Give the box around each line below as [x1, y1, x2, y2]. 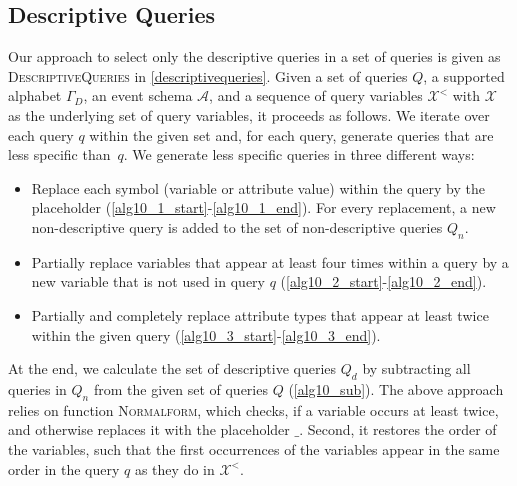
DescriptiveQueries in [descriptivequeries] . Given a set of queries [8, 65, 408, 86]
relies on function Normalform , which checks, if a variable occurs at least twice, [8, 399, 499, 420]
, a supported [423, 65, 505, 86]
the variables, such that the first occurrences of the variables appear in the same [8, 438, 500, 459]
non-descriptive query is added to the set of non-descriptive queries [31, 216, 443, 237]
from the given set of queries [93, 378, 268, 399]
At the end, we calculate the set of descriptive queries [8, 358, 337, 379]
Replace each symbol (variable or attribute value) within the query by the [31, 177, 485, 198]
